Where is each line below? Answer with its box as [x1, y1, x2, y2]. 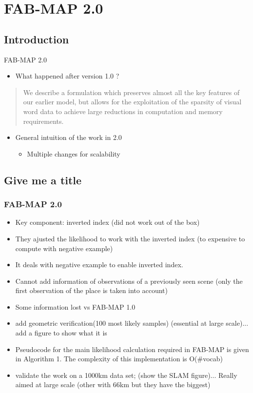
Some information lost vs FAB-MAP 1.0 [15, 301, 136, 312]
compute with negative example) [15, 243, 113, 253]
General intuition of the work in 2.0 [15, 132, 122, 142]
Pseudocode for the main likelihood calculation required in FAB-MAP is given [15, 344, 249, 354]
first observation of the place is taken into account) [15, 285, 168, 295]
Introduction [4, 31, 69, 46]
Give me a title [4, 172, 82, 187]
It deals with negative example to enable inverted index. [15, 259, 183, 270]
